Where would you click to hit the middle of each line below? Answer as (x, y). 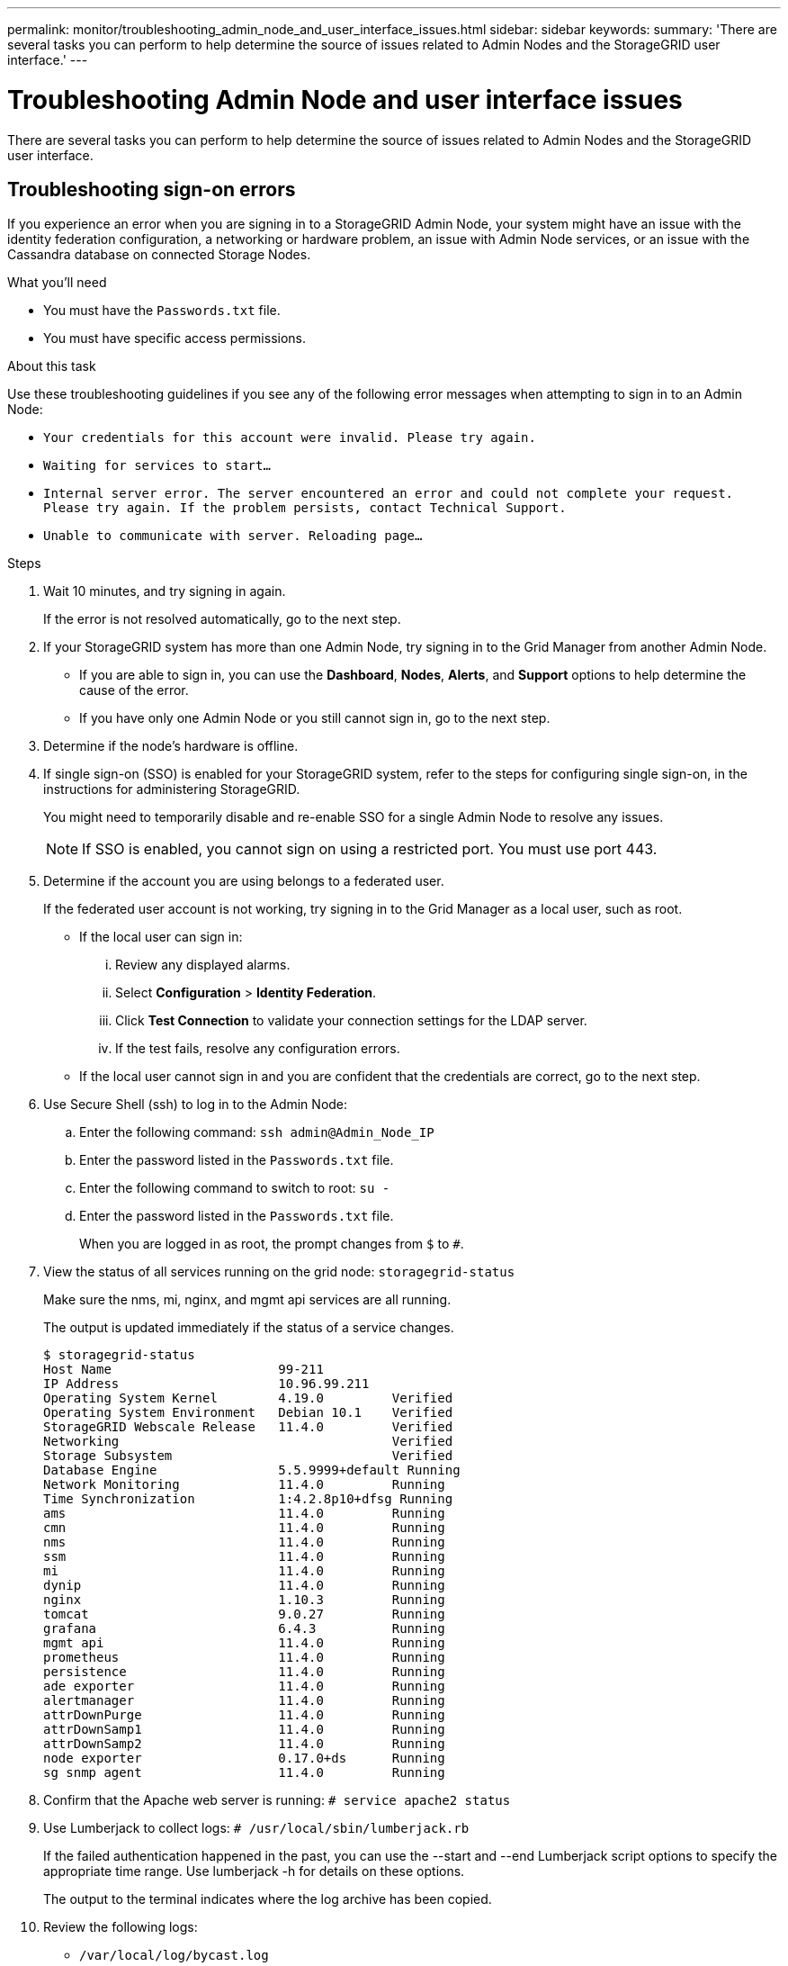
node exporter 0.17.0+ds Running (244, 1759)
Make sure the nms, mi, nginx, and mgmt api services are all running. (247, 1300)
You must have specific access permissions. (175, 338)
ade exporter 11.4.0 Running (244, 1686)
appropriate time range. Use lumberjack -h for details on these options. (254, 1871)
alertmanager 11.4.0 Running (244, 1701)
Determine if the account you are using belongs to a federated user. (244, 881)
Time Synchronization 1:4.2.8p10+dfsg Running (248, 1499)
